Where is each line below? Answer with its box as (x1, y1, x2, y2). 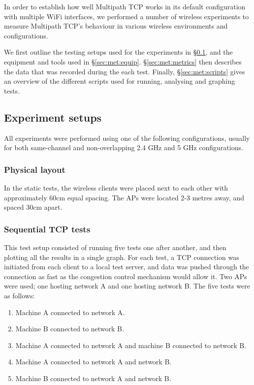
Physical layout (4, 163, 65, 175)
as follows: (4, 290, 35, 300)
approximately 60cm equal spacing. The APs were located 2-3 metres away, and (4, 192, 245, 202)
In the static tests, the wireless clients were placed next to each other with (4, 182, 228, 192)
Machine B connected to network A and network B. (15, 373, 171, 383)
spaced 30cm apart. (4, 202, 63, 212)
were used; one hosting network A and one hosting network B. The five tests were (4, 281, 250, 291)
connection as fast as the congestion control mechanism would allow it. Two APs (4, 271, 247, 281)
